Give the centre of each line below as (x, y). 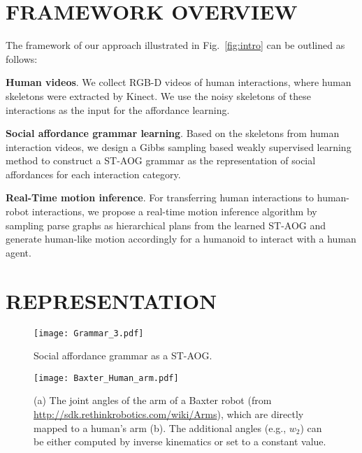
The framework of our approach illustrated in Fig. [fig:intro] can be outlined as (175, 45)
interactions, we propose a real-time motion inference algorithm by (174, 211)
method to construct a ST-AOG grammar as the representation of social (161, 160)
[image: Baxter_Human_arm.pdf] (106, 378)
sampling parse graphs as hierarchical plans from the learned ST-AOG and (166, 225)
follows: (22, 58)
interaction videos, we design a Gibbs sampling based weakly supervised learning (179, 146)
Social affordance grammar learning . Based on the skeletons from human (173, 133)
